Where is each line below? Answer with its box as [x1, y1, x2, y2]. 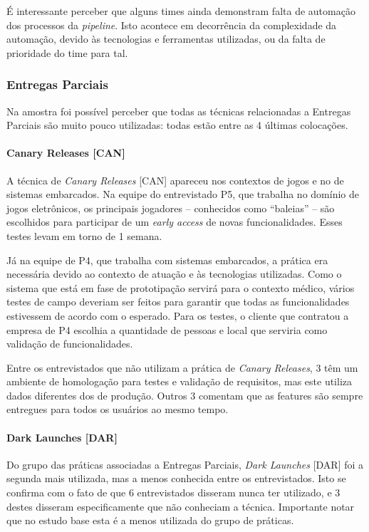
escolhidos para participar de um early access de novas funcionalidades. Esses [6, 214, 343, 229]
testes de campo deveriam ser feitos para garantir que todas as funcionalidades [6, 294, 350, 309]
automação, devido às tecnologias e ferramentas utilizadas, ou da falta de [6, 31, 326, 46]
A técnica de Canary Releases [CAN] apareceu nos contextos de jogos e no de [6, 172, 344, 187]
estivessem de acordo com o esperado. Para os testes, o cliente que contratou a [6, 308, 349, 323]
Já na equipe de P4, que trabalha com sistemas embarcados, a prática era [6, 252, 328, 267]
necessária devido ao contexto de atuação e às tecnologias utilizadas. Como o [6, 266, 342, 281]
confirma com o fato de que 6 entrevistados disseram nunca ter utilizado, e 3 [6, 485, 341, 500]
